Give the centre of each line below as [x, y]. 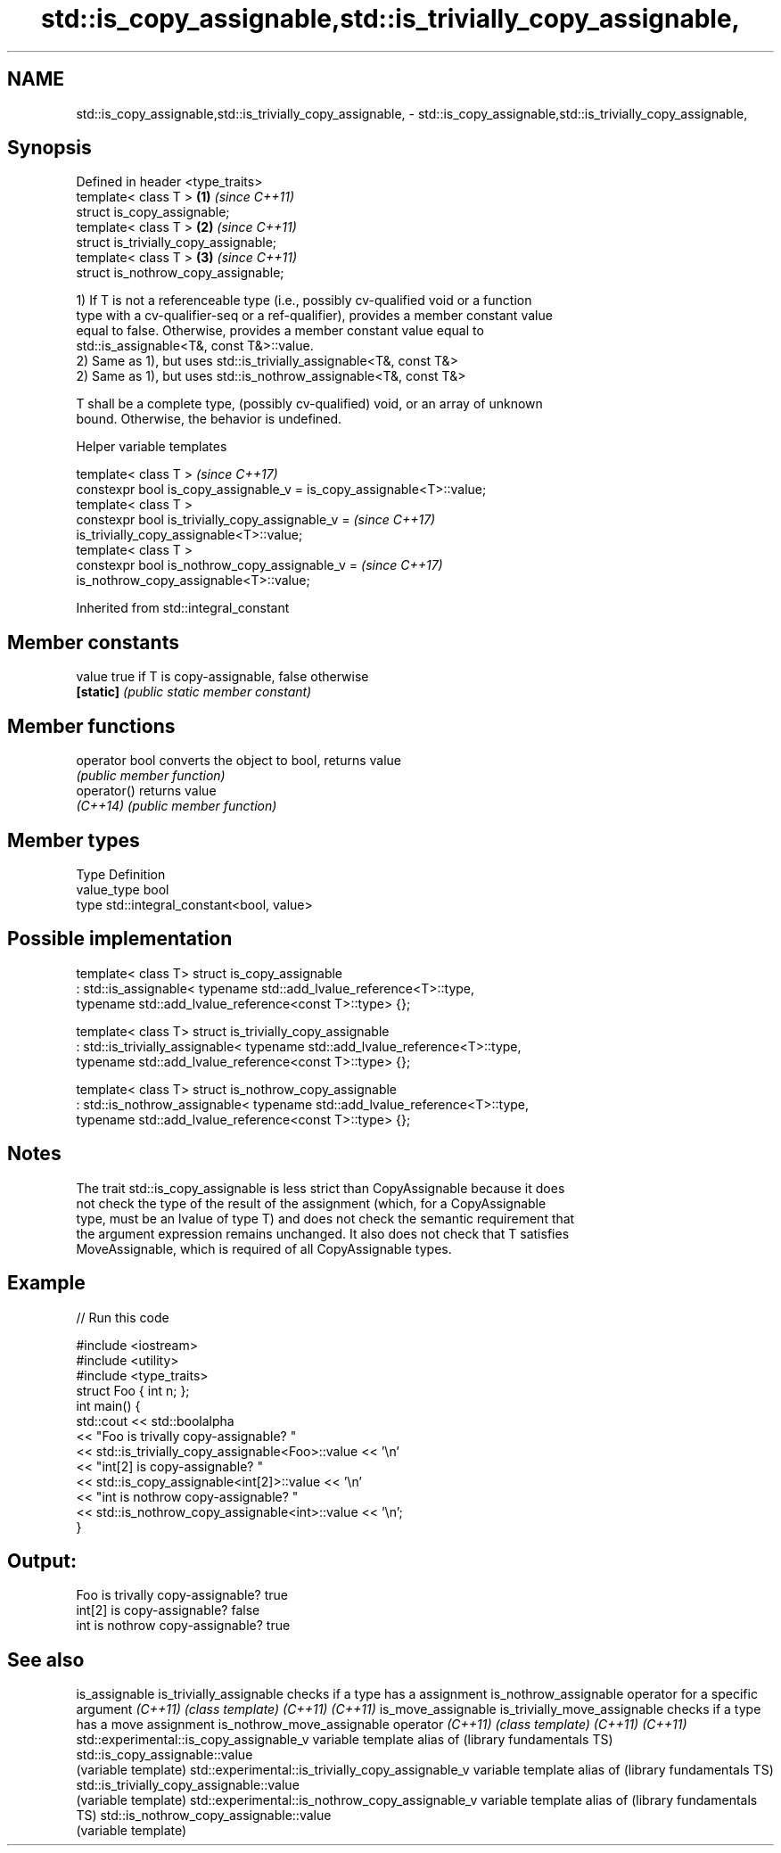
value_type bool [123, 889]
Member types [74, 840]
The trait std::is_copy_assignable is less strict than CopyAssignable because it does [321, 1188]
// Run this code [123, 1317]
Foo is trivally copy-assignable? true [182, 1595]
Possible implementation [120, 939]
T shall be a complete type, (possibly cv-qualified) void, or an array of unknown [309, 404]
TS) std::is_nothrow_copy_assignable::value [204, 1816]
